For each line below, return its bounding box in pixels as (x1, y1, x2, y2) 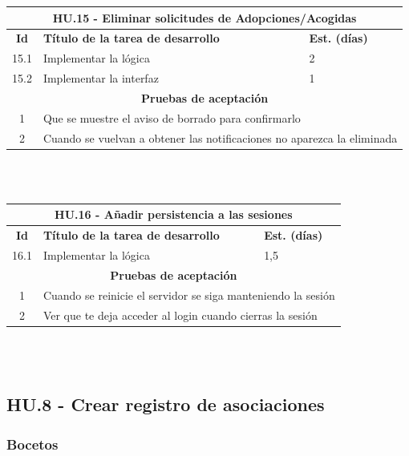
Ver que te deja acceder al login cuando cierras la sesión (43, 306, 318, 323)
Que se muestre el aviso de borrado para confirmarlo (43, 109, 301, 126)
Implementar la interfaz (43, 70, 159, 87)
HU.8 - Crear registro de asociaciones (6, 392, 325, 417)
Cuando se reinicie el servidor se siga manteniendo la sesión (43, 286, 335, 303)
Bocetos (6, 434, 59, 454)
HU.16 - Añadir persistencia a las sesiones (55, 206, 293, 223)
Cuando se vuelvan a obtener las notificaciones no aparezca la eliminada (43, 129, 398, 146)
